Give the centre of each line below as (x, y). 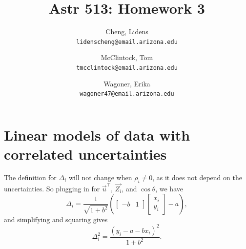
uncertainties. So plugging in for (52, 189)
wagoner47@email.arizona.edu (127, 94)
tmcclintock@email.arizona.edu (127, 68)
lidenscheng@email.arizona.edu (127, 42)
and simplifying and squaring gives (56, 219)
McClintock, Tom (127, 57)
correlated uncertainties (85, 154)
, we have (169, 189)
